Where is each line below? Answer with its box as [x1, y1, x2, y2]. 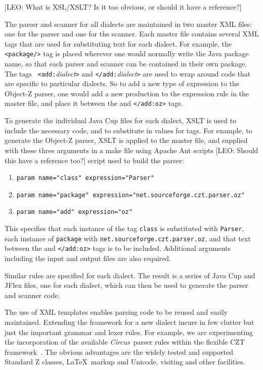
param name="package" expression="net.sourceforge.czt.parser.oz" [16, 191, 245, 199]
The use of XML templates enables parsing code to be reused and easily [5, 307, 228, 317]
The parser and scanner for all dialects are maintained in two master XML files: [5, 18, 252, 29]
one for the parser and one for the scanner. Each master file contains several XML [5, 28, 259, 39]
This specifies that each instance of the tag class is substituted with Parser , [5, 223, 244, 234]
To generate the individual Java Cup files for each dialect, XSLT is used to [5, 115, 237, 126]
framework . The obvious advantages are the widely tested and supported [5, 346, 233, 357]
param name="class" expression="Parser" [16, 174, 154, 182]
